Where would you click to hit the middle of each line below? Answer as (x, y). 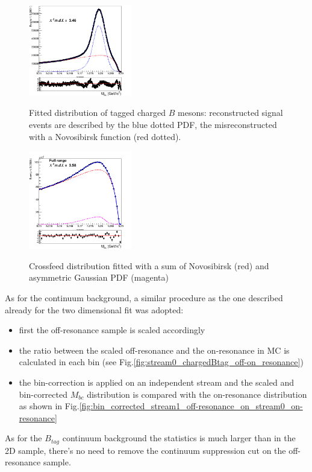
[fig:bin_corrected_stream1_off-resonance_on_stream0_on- (191, 406)
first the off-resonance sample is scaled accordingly (112, 330)
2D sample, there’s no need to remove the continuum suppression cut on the (145, 450)
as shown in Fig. (49, 406)
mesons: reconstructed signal (230, 113)
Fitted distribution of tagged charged (98, 113)
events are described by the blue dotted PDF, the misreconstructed (153, 125)
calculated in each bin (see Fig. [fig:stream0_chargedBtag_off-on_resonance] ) (161, 362)
